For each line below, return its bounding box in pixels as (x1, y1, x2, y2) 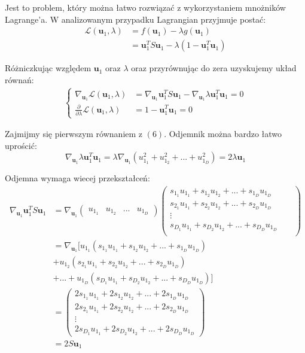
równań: (5, 73, 34, 86)
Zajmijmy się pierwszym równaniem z (5, 127, 143, 140)
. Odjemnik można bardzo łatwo (164, 127, 282, 140)
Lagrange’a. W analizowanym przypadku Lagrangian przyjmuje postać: (5, 13, 266, 25)
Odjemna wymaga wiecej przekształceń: (5, 172, 150, 184)
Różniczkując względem (5, 62, 91, 74)
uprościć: (5, 139, 37, 151)
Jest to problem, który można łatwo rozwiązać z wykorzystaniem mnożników (5, 1, 286, 13)
